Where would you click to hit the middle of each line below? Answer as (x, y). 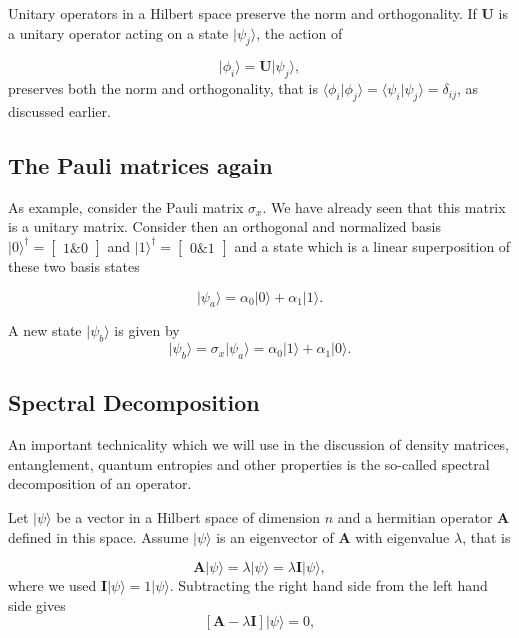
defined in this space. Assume (98, 536)
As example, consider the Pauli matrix (126, 206)
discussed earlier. (59, 110)
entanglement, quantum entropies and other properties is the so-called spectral (249, 463)
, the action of (299, 32)
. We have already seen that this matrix (384, 206)
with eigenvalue (402, 536)
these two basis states (74, 265)
